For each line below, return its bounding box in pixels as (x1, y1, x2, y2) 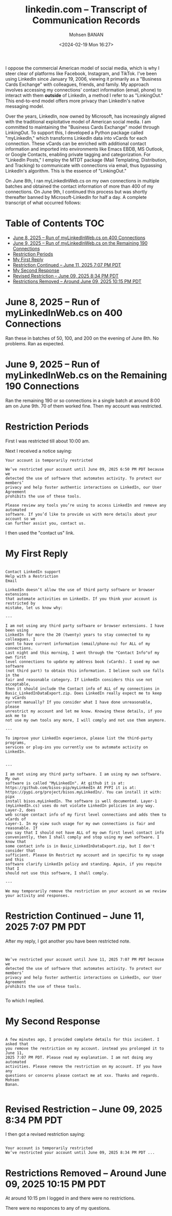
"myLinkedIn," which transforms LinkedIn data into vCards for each (5, 135, 147, 141)
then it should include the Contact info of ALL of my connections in (5, 686, 160, 691)
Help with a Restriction (5, 574, 59, 579)
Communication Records (32, 14, 140, 26)
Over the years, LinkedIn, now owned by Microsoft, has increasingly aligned (5, 113, 166, 119)
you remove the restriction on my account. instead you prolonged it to (5, 1046, 164, 1051)
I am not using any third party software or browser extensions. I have (5, 623, 164, 628)
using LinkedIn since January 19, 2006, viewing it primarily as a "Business (5, 76, 162, 82)
